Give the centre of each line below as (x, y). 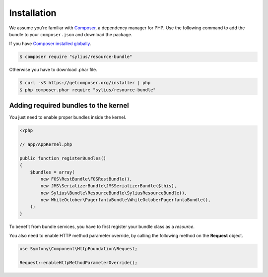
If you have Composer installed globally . (50, 44)
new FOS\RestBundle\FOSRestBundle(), (86, 179)
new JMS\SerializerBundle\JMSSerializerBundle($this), (109, 186)
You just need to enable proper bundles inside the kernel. (68, 117)
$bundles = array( (52, 172)
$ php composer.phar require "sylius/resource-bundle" (88, 90)
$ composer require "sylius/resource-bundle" (76, 57)
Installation (33, 13)
